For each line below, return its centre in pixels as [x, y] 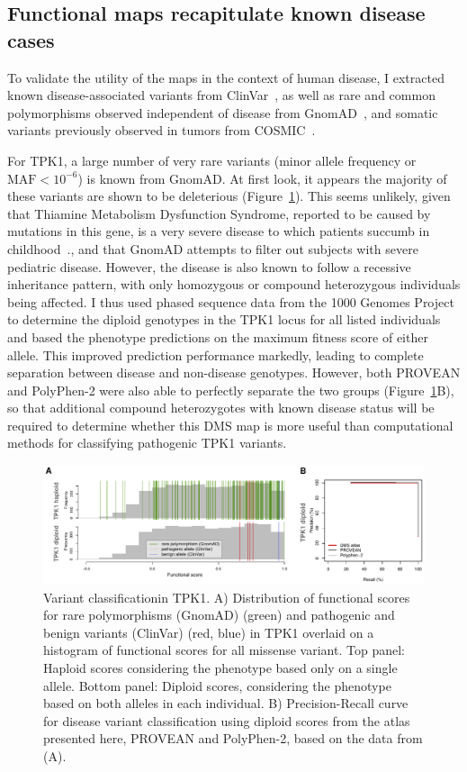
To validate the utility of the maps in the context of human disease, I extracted [226, 77]
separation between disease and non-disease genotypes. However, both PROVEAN [234, 372]
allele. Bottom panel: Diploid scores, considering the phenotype [217, 685]
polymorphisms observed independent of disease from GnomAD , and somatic [223, 112]
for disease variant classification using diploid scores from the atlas [227, 720]
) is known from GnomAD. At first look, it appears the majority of [262, 178]
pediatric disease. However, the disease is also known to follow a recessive [209, 266]
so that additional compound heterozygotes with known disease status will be [221, 408]
